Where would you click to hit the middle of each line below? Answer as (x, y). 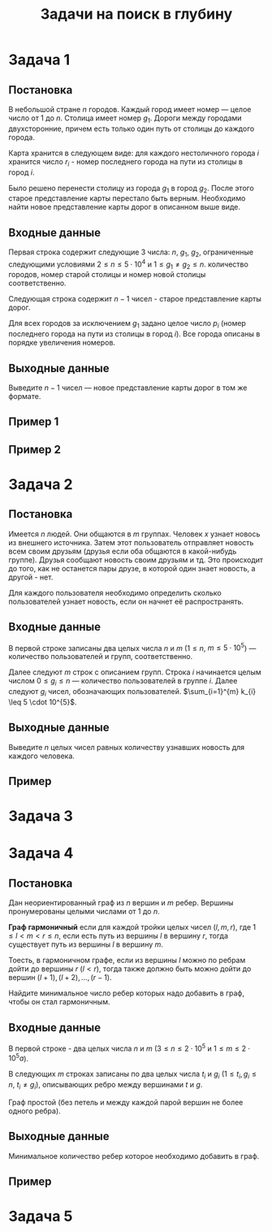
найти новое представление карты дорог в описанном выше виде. (125, 207)
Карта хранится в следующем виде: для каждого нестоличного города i (134, 153)
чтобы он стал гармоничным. (59, 1002)
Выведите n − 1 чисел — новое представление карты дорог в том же (128, 388)
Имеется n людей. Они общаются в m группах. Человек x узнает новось (134, 534)
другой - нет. (31, 577)
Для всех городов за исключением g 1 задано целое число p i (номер (127, 324)
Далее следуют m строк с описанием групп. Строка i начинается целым (135, 672)
